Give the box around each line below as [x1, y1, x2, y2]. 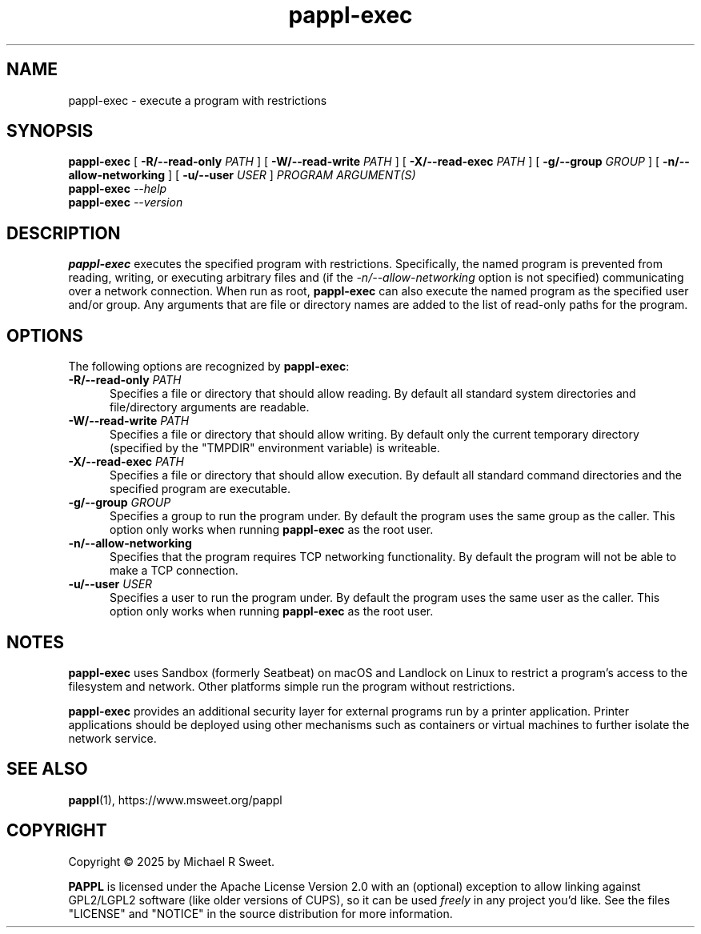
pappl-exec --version [68, 195, 183, 210]
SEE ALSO [6, 759, 88, 780]
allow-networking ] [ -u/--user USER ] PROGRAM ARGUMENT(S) [68, 168, 416, 182]
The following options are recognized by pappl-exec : [68, 359, 350, 374]
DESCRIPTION [6, 222, 121, 243]
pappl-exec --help [68, 182, 167, 196]
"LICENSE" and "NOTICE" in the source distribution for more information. [68, 906, 453, 920]
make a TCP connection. [110, 563, 238, 578]
